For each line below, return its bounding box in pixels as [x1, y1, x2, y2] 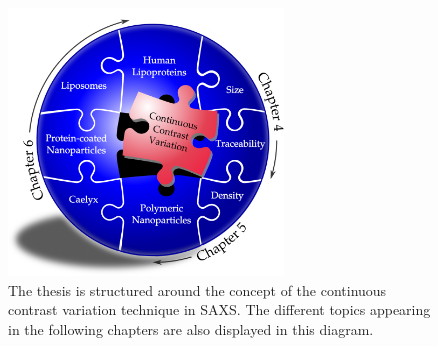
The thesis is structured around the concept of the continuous [8, 279, 387, 300]
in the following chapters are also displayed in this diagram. [8, 318, 374, 339]
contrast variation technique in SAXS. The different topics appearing [8, 299, 431, 320]
